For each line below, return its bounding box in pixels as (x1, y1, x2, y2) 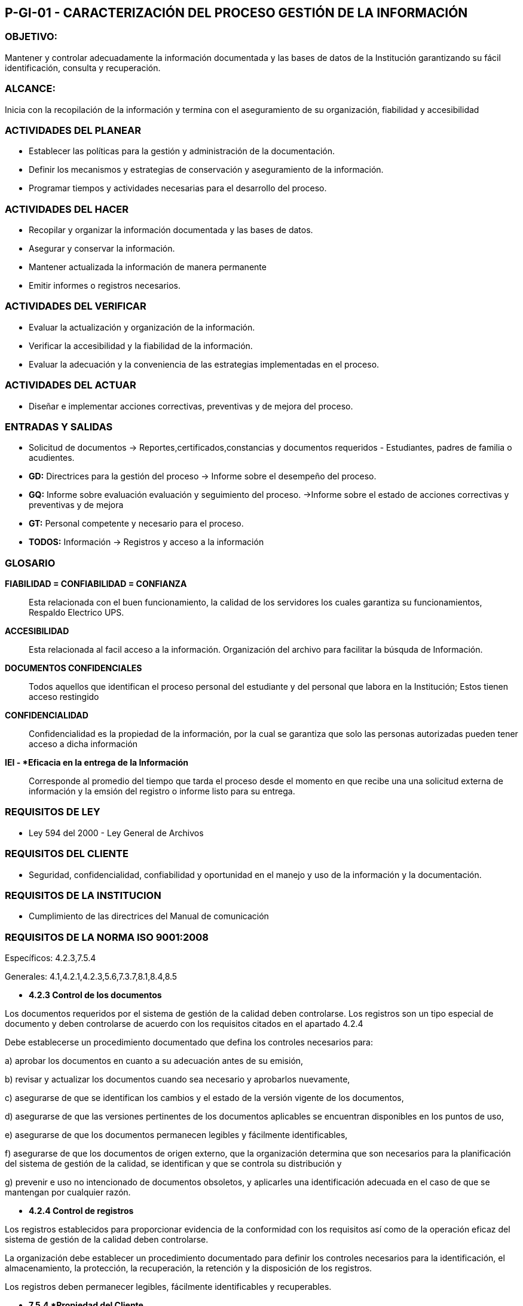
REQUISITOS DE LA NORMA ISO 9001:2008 (5, 931, 209, 943)
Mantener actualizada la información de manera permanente (29, 262, 267, 273)
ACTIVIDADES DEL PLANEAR (5, 124, 141, 136)
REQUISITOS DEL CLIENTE (5, 848, 129, 860)
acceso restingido (29, 692, 99, 702)
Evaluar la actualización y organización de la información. (29, 322, 255, 332)
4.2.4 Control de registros (29, 1206, 134, 1216)
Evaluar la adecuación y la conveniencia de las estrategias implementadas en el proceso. (29, 359, 380, 369)
